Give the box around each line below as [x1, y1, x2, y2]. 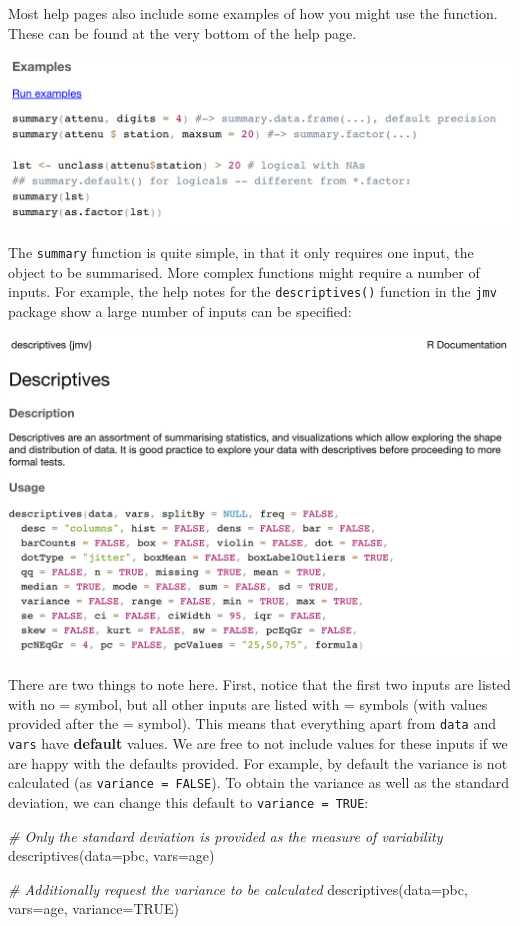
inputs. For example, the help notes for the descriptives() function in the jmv [8, 281, 497, 302]
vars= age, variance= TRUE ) [8, 898, 179, 919]
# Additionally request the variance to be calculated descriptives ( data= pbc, [8, 878, 468, 899]
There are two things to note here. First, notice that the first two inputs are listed [8, 674, 511, 695]
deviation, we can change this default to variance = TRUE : [8, 791, 369, 812]
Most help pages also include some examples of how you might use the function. [8, 3, 498, 23]
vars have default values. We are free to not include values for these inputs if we [8, 732, 508, 753]
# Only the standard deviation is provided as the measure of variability [8, 825, 443, 846]
